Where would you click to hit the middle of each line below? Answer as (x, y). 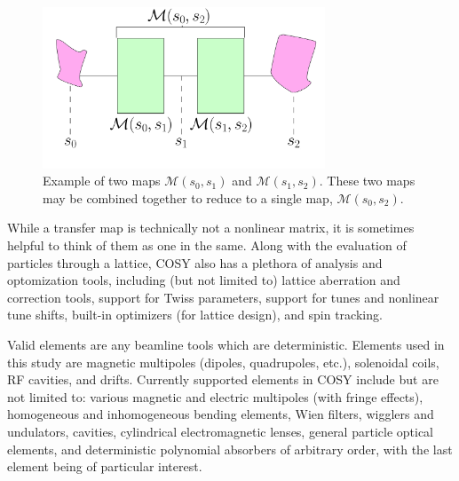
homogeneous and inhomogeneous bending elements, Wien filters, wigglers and (221, 414)
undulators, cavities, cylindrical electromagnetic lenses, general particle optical (221, 431)
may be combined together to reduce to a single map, (188, 197)
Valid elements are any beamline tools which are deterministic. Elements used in (226, 344)
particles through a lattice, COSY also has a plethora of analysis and (195, 262)
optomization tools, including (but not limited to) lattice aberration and (204, 280)
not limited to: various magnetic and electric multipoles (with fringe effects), (215, 396)
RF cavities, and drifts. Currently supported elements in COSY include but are (223, 379)
